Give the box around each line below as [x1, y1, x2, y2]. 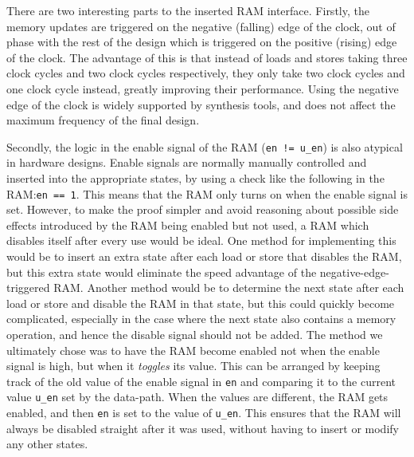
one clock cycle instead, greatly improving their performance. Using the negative [6, 80, 399, 97]
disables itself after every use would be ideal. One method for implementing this [6, 232, 396, 249]
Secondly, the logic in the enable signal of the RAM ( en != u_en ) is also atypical [6, 138, 403, 155]
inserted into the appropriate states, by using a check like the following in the [6, 170, 385, 186]
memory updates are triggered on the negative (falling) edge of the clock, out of [6, 18, 396, 34]
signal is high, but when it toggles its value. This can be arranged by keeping [6, 357, 381, 374]
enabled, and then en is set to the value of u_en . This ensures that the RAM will [6, 404, 401, 421]
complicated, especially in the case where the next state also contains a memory [6, 310, 396, 327]
